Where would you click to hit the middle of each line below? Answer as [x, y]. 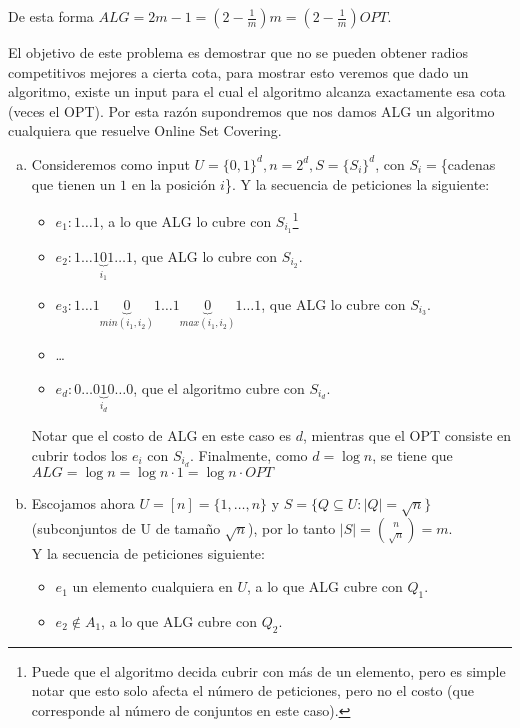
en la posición [173, 183]
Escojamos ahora [83, 502]
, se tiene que [412, 454]
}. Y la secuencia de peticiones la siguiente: [357, 183]
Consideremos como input [110, 163]
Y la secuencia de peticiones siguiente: [148, 552]
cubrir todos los [79, 454]
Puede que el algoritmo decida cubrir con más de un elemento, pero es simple [268, 670]
